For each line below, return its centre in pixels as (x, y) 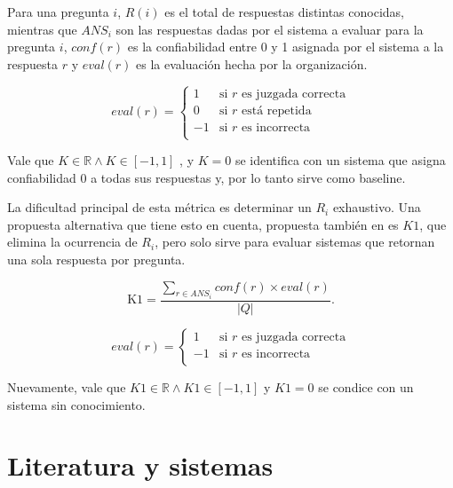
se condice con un (366, 387)
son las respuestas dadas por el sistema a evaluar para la (270, 29)
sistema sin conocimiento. (76, 404)
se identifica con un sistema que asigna (340, 160)
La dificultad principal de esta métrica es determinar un (159, 207)
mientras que (42, 29)
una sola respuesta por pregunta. (96, 259)
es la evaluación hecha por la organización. (252, 63)
